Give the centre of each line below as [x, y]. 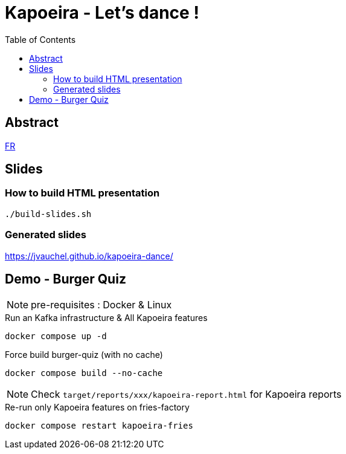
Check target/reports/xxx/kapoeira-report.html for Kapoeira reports [186, 394]
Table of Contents [40, 39]
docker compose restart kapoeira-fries [99, 426]
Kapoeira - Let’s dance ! [102, 13]
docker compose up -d [56, 336]
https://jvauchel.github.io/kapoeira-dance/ [89, 256]
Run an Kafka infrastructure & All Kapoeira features [106, 318]
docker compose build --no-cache [84, 373]
